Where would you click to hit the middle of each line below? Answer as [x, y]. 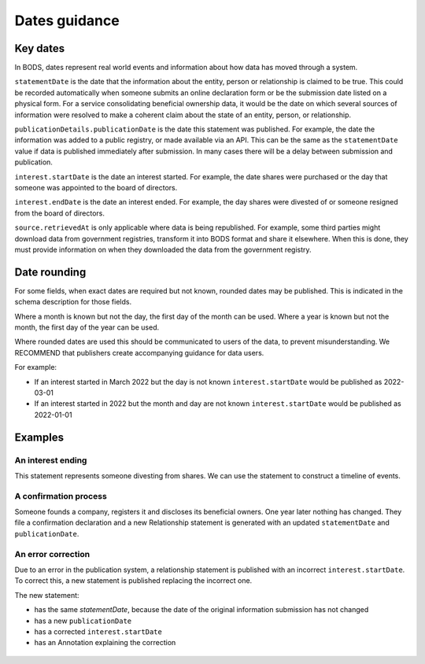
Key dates [40, 48]
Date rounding [50, 272]
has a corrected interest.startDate [98, 631]
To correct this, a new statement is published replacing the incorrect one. [133, 581]
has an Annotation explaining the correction [105, 643]
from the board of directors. [60, 213]
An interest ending [51, 460]
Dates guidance [67, 20]
